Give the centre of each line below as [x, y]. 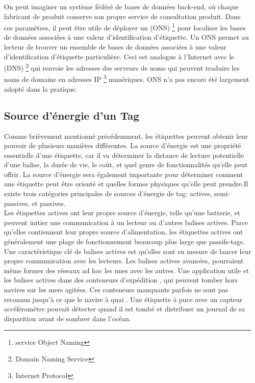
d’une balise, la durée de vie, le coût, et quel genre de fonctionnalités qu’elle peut [126, 165]
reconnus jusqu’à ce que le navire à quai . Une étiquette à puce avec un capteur [123, 299]
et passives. [49, 203]
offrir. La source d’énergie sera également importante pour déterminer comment [124, 174]
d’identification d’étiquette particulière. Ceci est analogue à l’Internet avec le [119, 56]
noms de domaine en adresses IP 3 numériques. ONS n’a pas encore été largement [127, 78]
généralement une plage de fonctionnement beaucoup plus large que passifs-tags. [125, 242]
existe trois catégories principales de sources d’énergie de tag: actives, [108, 193]
